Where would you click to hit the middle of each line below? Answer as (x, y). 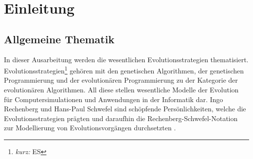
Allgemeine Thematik (59, 39)
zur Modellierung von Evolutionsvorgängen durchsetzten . (90, 128)
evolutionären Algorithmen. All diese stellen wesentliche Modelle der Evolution (121, 90)
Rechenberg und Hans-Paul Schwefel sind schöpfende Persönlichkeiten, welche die (125, 109)
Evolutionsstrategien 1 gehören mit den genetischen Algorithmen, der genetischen (124, 70)
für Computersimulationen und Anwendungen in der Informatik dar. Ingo (114, 99)
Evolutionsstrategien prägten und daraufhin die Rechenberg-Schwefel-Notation (121, 118)
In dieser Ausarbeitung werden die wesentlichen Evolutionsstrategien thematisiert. (126, 59)
